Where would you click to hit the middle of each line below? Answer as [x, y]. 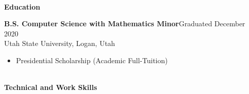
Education [22, 6]
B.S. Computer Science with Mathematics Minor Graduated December [125, 23]
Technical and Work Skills [51, 87]
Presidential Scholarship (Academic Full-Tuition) [92, 60]
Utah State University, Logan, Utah [60, 43]
